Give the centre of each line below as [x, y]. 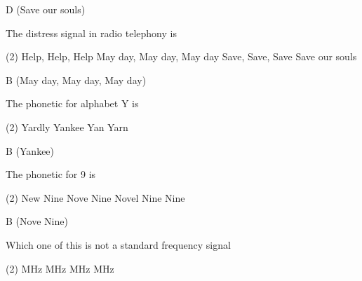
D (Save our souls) [46, 9]
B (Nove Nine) [37, 221]
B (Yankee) [30, 150]
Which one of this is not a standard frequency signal [118, 244]
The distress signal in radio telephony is [91, 33]
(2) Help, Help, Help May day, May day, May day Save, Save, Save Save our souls [181, 56]
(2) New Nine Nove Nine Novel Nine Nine [95, 197]
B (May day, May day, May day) [76, 80]
